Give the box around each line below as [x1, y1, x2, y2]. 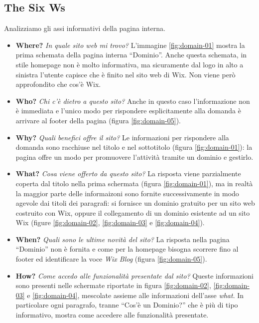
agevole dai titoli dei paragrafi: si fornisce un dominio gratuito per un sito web [15, 198, 255, 208]
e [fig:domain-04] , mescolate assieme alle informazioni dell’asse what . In [27, 290, 244, 300]
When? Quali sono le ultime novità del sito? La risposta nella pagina [15, 234, 230, 244]
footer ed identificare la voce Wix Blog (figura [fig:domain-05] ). [15, 254, 207, 264]
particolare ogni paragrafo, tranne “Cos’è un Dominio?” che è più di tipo [15, 300, 238, 310]
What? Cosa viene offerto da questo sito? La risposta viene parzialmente [15, 168, 241, 179]
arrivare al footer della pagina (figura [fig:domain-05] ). [15, 115, 181, 125]
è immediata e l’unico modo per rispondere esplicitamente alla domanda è [15, 105, 241, 116]
